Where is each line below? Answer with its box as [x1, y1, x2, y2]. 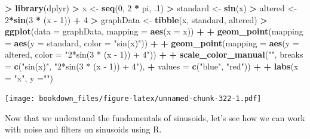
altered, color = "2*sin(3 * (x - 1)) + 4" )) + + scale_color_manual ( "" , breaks [5, 48, 303, 61]
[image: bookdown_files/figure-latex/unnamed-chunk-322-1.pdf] [5, 94, 262, 103]
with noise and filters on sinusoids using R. [5, 123, 162, 135]
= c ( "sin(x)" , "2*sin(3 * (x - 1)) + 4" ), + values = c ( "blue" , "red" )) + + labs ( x [5, 59, 299, 72]
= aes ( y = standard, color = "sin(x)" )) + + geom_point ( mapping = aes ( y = [5, 36, 299, 49]
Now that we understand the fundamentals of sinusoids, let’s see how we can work [5, 111, 305, 124]
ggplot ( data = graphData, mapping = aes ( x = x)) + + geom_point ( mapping [5, 25, 303, 37]
